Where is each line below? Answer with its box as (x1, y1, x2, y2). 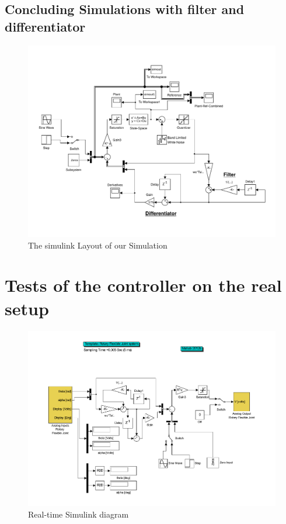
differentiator (5, 17, 86, 35)
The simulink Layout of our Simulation (28, 239, 168, 251)
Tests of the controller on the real (5, 273, 282, 297)
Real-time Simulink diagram (28, 508, 129, 520)
